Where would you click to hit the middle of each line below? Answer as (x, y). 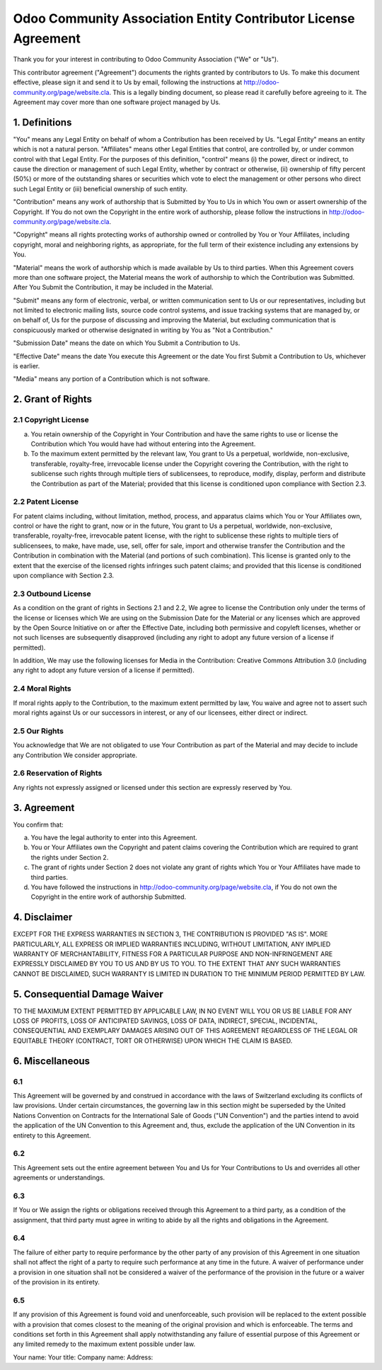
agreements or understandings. (59, 1178)
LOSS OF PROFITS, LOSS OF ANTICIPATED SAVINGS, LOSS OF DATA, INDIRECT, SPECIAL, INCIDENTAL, (166, 1021)
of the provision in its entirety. (57, 1281)
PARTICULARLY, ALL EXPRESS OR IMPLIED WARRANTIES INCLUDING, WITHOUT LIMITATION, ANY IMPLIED (172, 944)
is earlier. (27, 366)
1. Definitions (42, 122)
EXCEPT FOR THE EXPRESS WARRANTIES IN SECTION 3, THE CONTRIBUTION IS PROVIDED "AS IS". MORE (170, 934)
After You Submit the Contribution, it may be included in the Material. (113, 288)
